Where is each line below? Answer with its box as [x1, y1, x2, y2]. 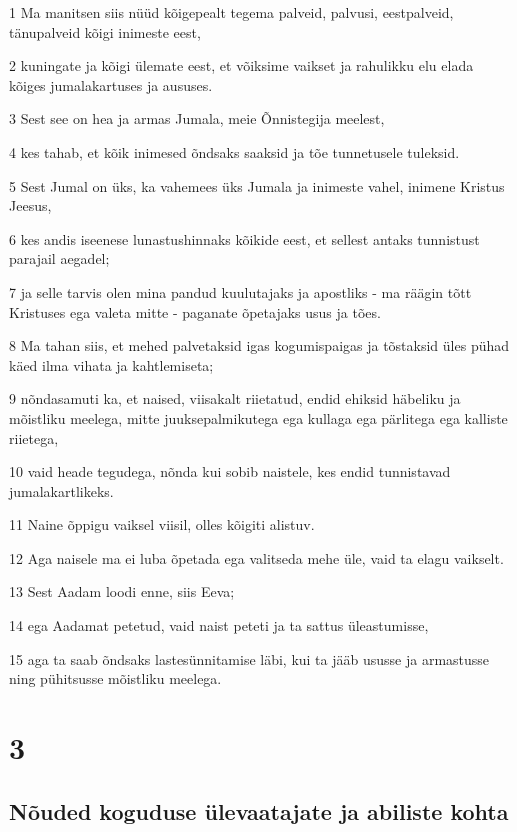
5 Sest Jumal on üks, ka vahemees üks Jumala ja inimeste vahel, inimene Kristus [9, 175, 505, 196]
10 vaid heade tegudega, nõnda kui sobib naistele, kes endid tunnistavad [9, 461, 451, 482]
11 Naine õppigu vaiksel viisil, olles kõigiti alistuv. [9, 514, 315, 535]
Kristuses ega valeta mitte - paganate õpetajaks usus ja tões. [9, 301, 381, 322]
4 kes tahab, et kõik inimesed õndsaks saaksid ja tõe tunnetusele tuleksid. [9, 141, 460, 162]
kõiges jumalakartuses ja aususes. [9, 74, 213, 95]
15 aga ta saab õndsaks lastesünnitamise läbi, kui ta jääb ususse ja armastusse [9, 648, 490, 669]
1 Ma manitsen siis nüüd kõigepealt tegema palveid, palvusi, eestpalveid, [9, 2, 454, 22]
